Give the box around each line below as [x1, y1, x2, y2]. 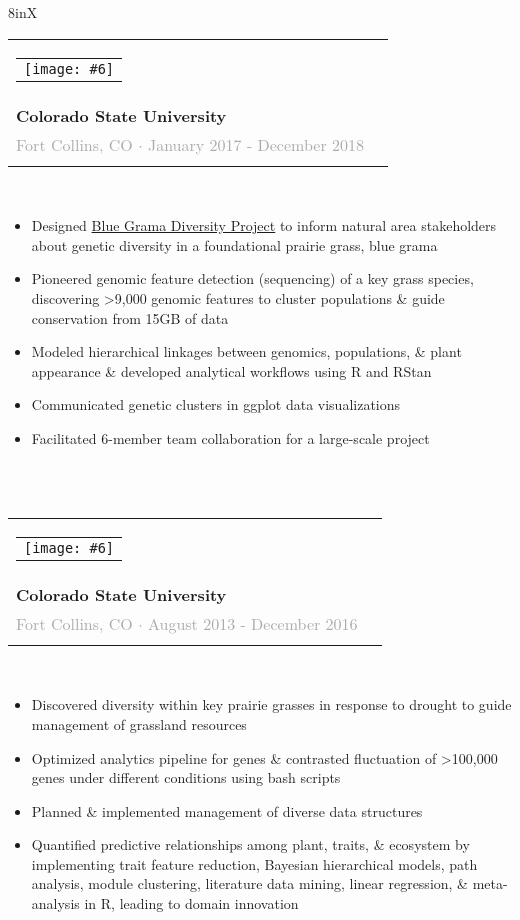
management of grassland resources [31, 713, 247, 734]
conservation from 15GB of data [31, 307, 229, 328]
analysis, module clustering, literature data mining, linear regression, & [31, 873, 469, 894]
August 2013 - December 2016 [147, 611, 358, 635]
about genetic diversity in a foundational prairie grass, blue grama [31, 234, 438, 255]
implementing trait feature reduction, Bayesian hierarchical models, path [31, 853, 478, 874]
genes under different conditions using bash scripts [31, 767, 341, 788]
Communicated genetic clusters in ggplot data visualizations [31, 394, 401, 415]
